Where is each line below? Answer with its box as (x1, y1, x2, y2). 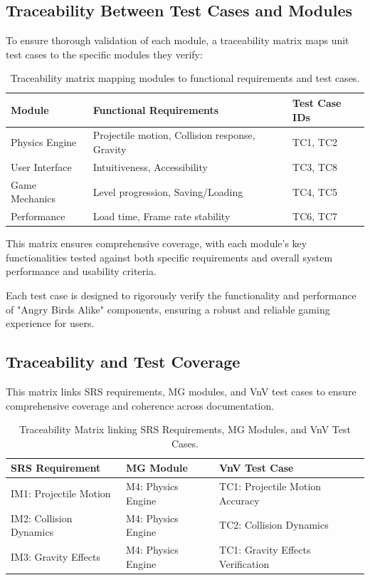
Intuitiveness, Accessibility (92, 159, 208, 174)
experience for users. (6, 316, 95, 331)
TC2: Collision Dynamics (219, 517, 329, 532)
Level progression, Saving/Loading (92, 184, 243, 199)
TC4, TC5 (292, 184, 338, 199)
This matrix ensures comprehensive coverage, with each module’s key (6, 236, 307, 251)
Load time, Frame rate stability (92, 209, 231, 224)
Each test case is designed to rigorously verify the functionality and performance (6, 288, 356, 303)
